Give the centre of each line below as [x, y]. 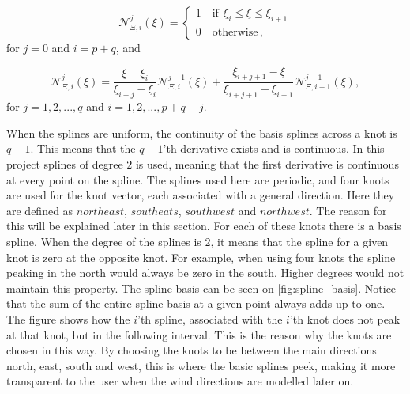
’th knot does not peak [345, 318]
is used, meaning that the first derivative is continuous [267, 164]
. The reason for [348, 210]
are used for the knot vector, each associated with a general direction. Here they [201, 195]
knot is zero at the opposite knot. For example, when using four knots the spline [201, 257]
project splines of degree [65, 164]
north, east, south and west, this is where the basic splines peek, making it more [201, 365]
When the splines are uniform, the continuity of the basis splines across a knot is [202, 133]
